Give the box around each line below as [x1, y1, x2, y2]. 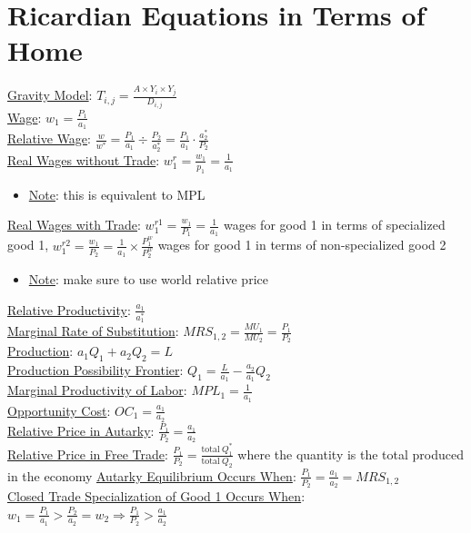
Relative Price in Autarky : [7, 420, 155, 439]
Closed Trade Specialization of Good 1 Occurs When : [7, 486, 306, 505]
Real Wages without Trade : [7, 150, 160, 169]
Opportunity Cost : [7, 400, 111, 419]
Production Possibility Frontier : [7, 360, 184, 380]
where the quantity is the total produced [237, 444, 465, 463]
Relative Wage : [7, 129, 91, 148]
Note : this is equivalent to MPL [28, 184, 205, 203]
